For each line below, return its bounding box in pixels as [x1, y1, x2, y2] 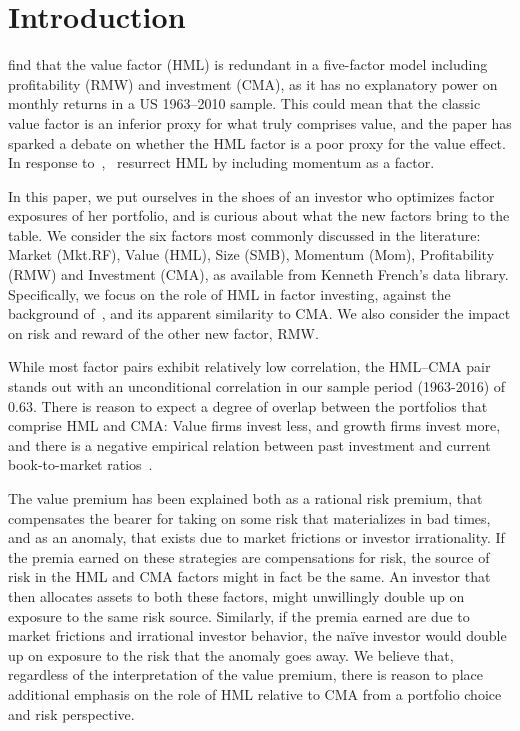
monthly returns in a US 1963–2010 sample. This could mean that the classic [8, 93, 481, 114]
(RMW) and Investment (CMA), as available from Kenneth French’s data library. [8, 264, 509, 285]
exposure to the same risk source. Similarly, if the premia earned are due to [8, 605, 470, 626]
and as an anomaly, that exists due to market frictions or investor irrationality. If [8, 527, 505, 548]
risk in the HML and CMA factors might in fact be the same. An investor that [8, 566, 491, 587]
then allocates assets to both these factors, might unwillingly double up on [8, 585, 465, 606]
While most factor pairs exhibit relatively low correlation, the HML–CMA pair [8, 356, 491, 377]
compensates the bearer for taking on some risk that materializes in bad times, [8, 507, 491, 528]
